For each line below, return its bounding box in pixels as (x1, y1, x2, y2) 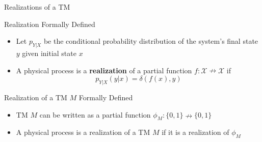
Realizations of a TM (4, 2, 70, 12)
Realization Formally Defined (4, 18, 95, 29)
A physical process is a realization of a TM (16, 127, 150, 137)
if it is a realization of (162, 127, 229, 137)
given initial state (22, 47, 76, 58)
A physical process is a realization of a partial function (16, 65, 192, 75)
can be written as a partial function (39, 109, 151, 120)
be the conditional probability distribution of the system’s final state (43, 36, 258, 46)
